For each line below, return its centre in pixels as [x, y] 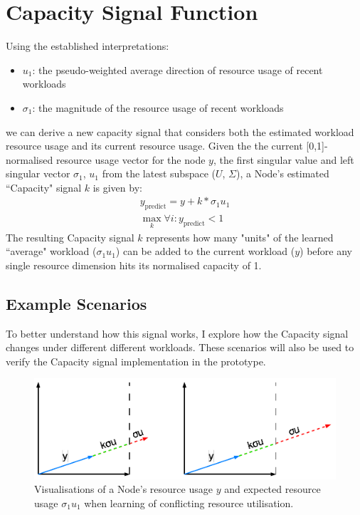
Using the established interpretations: [88, 46]
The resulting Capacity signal [70, 237]
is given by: [117, 187]
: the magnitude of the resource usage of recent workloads [158, 107]
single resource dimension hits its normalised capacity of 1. [134, 265]
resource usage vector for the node [131, 159]
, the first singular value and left [284, 159]
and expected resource [272, 489]
